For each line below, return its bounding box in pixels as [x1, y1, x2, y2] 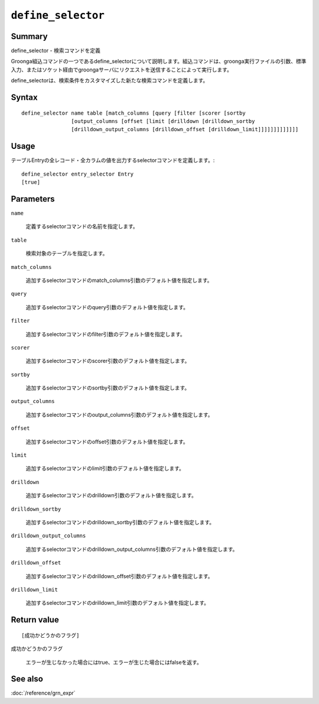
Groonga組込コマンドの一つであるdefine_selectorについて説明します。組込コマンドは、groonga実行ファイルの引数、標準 [11, 58, 307, 65]
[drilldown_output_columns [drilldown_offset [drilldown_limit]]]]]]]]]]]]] [71, 126, 299, 133]
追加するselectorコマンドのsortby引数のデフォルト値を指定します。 [25, 384, 190, 391]
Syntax [11, 92, 38, 103]
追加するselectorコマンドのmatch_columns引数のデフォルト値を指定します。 [25, 277, 213, 284]
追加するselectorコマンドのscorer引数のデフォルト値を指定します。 [25, 358, 190, 365]
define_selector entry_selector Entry [21, 170, 134, 177]
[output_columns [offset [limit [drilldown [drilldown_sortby [71, 118, 255, 125]
